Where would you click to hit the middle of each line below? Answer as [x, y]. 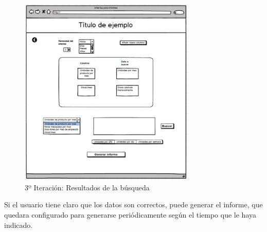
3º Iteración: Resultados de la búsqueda [87, 187]
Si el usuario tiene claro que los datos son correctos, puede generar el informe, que [133, 204]
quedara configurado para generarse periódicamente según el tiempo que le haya [130, 214]
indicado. [19, 225]
